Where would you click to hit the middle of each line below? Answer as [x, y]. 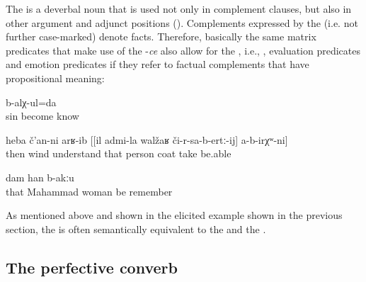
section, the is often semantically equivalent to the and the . [136, 229]
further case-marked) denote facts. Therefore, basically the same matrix [161, 36]
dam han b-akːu [40, 177]
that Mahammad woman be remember [89, 191]
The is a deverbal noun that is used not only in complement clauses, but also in [179, 9]
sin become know [42, 116]
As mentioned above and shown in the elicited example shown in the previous [174, 215]
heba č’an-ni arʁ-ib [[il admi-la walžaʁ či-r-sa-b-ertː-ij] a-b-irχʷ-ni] [147, 139]
